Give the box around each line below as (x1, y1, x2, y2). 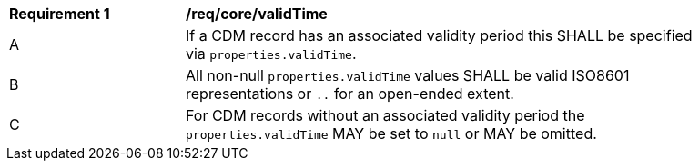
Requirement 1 (9, 5, 110, 23)
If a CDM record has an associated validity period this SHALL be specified (186, 26, 693, 44)
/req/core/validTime (186, 5, 328, 23)
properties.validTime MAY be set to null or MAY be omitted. (186, 124, 597, 143)
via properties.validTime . (186, 44, 357, 63)
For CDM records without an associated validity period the (186, 106, 585, 124)
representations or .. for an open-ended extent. (186, 84, 514, 103)
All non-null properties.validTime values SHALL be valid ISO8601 (186, 66, 630, 84)
